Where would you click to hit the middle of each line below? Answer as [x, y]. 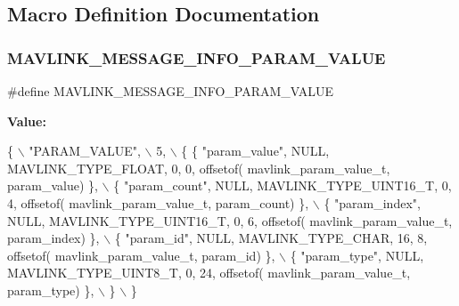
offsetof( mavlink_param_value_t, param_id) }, [141, 255]
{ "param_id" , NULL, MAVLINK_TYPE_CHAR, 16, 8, [271, 238]
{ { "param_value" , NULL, [255, 151]
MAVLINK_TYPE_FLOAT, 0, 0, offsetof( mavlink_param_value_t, [199, 168]
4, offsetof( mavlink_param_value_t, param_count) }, [158, 202]
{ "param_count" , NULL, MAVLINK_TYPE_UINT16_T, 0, [283, 185]
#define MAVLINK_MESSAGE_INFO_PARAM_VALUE [171, 91]
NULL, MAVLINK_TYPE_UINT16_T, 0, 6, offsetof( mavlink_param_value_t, [230, 220]
